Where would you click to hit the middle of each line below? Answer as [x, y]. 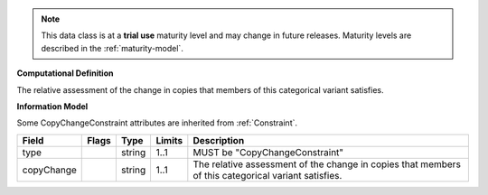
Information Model [52, 106]
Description [219, 140]
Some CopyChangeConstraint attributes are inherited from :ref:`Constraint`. [157, 123]
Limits [169, 140]
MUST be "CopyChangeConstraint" [268, 152]
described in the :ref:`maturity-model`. [113, 48]
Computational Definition [65, 73]
